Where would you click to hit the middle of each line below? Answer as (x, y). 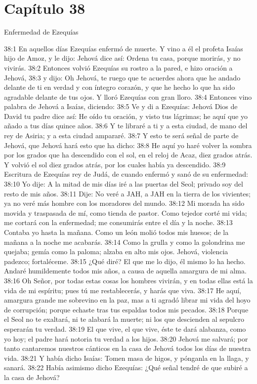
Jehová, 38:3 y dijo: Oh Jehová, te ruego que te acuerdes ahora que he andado (122, 77)
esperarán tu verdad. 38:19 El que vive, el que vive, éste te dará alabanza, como (125, 328)
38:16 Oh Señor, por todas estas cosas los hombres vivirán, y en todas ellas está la (128, 280)
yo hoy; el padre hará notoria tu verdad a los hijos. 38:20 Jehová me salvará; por (126, 338)
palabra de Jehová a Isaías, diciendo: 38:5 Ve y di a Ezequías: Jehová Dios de (121, 106)
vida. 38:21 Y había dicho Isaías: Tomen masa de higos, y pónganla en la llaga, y (127, 358)
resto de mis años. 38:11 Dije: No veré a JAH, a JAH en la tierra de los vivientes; (127, 193)
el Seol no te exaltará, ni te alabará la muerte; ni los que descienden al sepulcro (124, 319)
